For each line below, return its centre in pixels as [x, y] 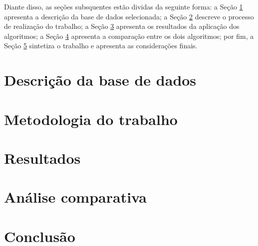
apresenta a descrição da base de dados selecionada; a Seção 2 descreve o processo [129, 16]
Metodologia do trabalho [91, 119]
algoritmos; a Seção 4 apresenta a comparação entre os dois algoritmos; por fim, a [129, 36]
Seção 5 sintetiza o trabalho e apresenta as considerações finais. [101, 46]
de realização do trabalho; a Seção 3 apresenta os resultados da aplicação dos [122, 26]
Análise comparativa [75, 197]
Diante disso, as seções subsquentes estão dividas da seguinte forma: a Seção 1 [124, 6]
